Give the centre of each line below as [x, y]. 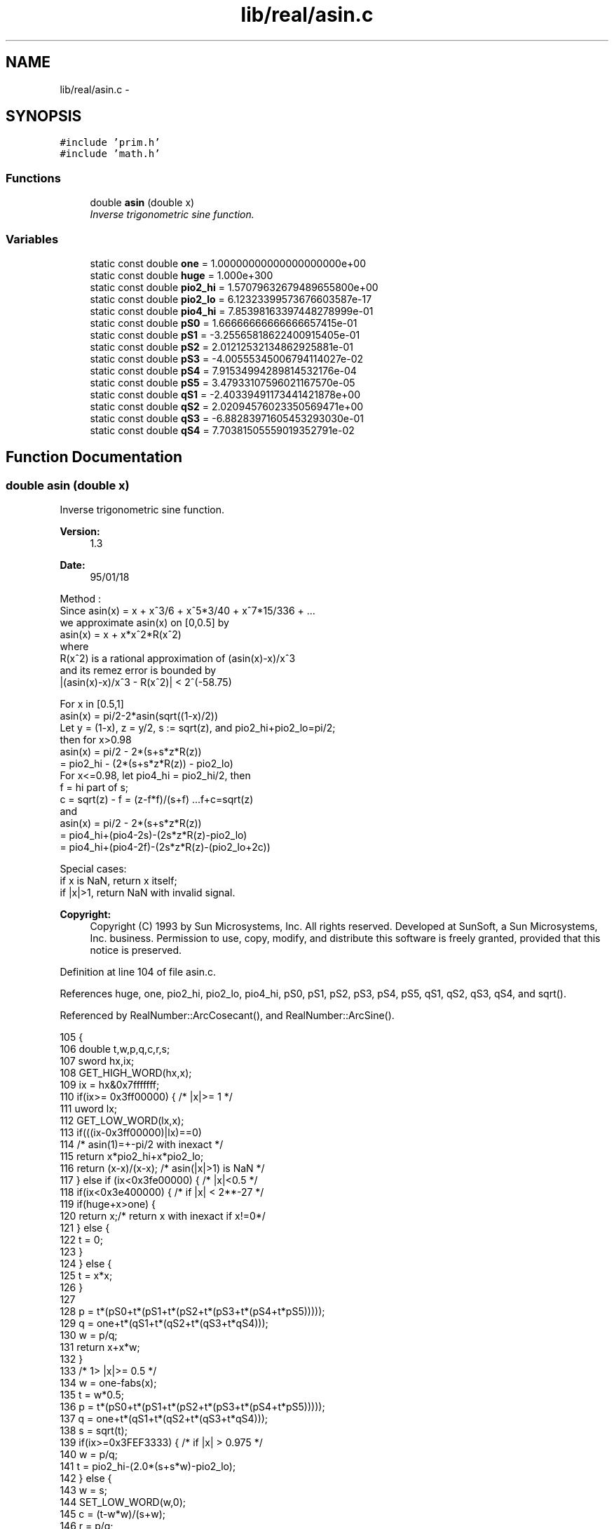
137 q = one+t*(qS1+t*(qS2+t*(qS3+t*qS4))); [164, 1419]
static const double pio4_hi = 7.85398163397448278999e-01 [232, 311]
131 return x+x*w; [100, 1347]
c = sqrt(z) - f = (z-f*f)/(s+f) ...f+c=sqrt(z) [157, 800]
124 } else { [86, 1264]
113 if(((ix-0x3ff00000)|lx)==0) [131, 1133]
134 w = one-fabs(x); [108, 1383]
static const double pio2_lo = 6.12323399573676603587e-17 [231, 299]
